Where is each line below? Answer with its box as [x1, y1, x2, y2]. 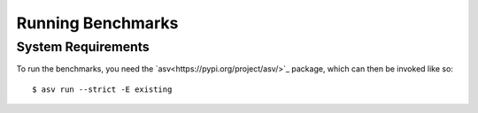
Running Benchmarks [16, 13, 179, 33]
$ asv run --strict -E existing [32, 84, 173, 94]
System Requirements [16, 39, 150, 55]
